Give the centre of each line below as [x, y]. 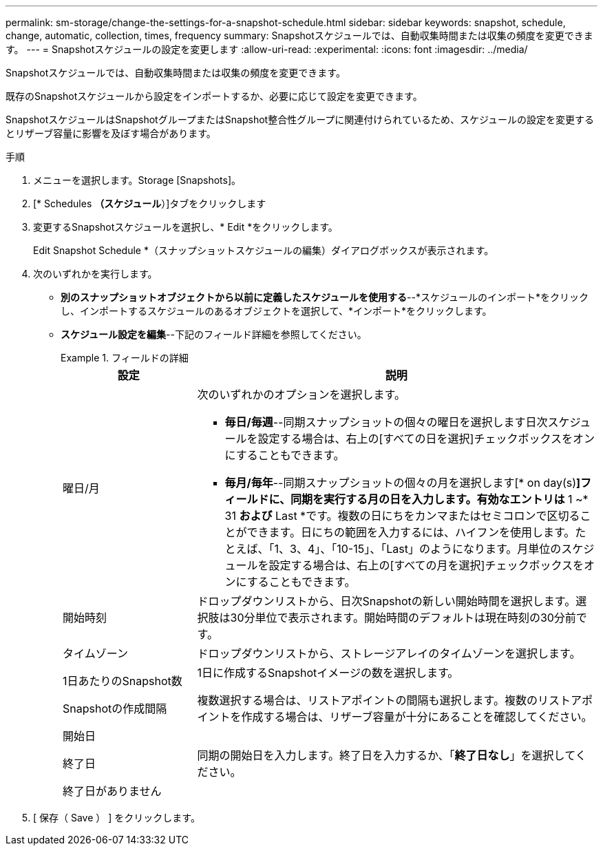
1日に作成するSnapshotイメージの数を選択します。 [328, 673]
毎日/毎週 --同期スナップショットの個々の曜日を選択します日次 [386, 422]
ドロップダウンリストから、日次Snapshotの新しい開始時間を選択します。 [387, 601]
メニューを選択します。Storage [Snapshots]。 [137, 180]
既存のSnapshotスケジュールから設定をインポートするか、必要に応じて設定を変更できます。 [214, 96]
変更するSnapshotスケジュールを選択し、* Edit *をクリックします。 [186, 227]
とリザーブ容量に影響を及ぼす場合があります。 [111, 133]
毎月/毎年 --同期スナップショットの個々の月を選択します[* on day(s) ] [403, 483]
